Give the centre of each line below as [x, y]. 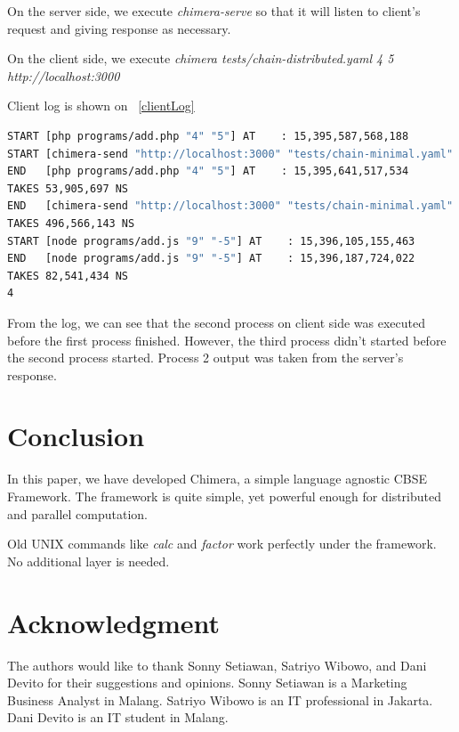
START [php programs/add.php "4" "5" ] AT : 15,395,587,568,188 [208, 136]
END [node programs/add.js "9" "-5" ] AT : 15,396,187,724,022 [211, 259]
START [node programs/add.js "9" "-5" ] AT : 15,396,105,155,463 [211, 241]
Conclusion [76, 436]
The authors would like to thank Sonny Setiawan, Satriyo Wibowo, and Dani [217, 665]
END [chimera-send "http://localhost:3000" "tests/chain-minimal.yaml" [230, 206]
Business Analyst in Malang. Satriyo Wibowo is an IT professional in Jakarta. [220, 699]
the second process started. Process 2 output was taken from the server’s [205, 358]
